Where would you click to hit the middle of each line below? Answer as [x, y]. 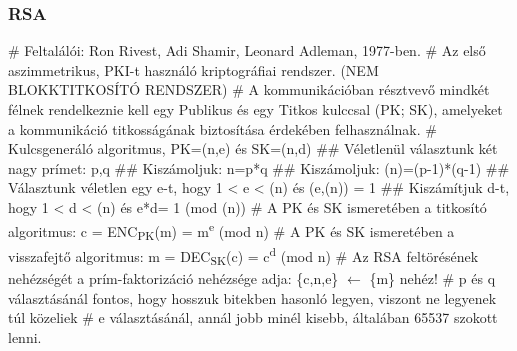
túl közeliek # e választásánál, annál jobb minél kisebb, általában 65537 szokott [253, 317]
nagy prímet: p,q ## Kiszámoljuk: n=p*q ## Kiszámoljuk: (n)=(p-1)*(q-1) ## [259, 167]
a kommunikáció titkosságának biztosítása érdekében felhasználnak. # [222, 128]
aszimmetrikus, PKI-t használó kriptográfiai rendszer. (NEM [193, 69]
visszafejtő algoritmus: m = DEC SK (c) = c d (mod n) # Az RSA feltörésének [243, 256]
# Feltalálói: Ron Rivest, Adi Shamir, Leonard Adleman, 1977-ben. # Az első [247, 50]
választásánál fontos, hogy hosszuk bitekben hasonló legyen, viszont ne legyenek [252, 297]
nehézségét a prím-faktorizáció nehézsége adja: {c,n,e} [173, 278]
